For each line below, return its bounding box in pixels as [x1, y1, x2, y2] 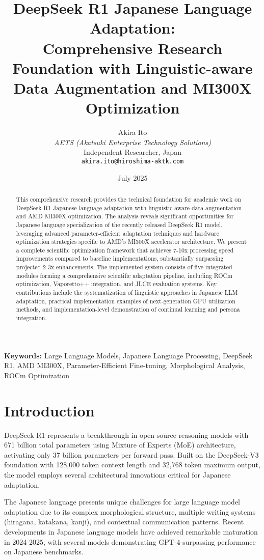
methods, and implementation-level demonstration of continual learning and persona [16, 305, 240, 314]
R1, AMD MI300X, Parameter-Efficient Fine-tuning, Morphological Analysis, [4, 360, 245, 371]
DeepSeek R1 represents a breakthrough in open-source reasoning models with [4, 429, 249, 440]
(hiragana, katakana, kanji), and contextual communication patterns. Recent [4, 516, 244, 527]
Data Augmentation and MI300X [13, 77, 252, 98]
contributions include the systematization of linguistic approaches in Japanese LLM [16, 288, 238, 297]
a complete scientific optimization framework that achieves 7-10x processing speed [16, 245, 234, 254]
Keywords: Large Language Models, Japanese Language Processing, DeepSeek [4, 350, 253, 360]
